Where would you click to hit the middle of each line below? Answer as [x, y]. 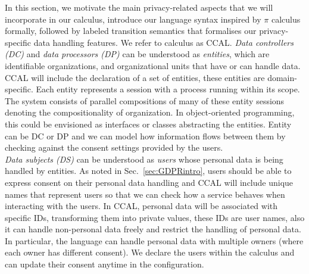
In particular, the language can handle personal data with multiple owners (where [154, 240]
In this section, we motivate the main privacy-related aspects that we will [139, 7]
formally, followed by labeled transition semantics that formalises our [131, 31]
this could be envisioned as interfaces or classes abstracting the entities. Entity [148, 124]
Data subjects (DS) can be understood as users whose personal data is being [144, 159]
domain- [282, 77]
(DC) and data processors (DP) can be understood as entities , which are [137, 54]
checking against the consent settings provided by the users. [114, 147]
